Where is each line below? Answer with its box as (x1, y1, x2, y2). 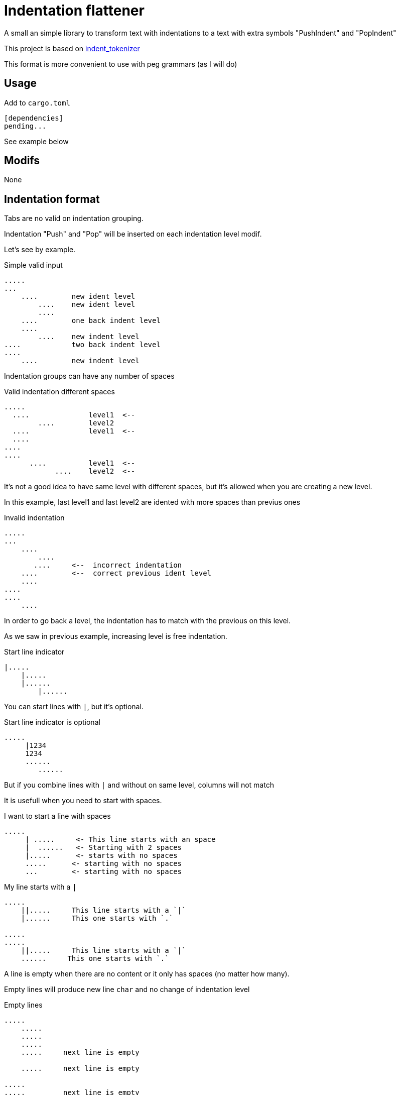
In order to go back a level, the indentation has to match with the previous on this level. (4, 616, 291, 625)
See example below (4, 137, 69, 146)
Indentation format (4, 192, 100, 205)
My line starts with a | (4, 883, 77, 892)
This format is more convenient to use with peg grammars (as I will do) (4, 59, 237, 68)
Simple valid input (4, 261, 63, 270)
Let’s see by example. (4, 245, 76, 254)
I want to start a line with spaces (4, 812, 111, 821)
